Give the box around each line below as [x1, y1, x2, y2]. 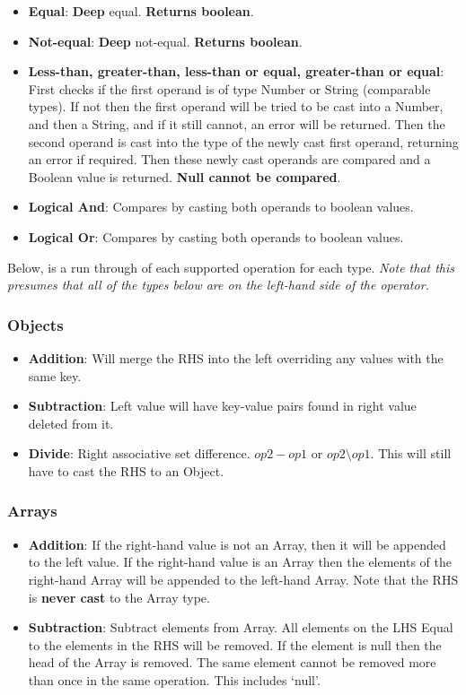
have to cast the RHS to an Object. [28, 461, 224, 480]
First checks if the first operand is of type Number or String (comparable [28, 79, 431, 98]
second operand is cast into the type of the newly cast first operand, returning [28, 132, 459, 151]
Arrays [7, 500, 57, 522]
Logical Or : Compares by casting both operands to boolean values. [28, 227, 404, 246]
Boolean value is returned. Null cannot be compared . [28, 167, 341, 186]
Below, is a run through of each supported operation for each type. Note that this [7, 257, 455, 276]
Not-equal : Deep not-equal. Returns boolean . [28, 31, 303, 50]
